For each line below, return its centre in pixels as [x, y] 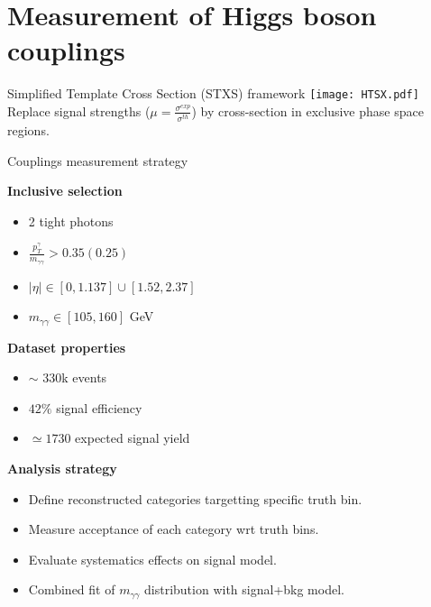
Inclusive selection [65, 191]
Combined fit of [72, 589]
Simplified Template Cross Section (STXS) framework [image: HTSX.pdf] [213, 93]
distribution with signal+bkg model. [244, 589]
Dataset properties [67, 347]
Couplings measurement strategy [98, 160]
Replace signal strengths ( [79, 110]
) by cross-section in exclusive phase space [307, 110]
